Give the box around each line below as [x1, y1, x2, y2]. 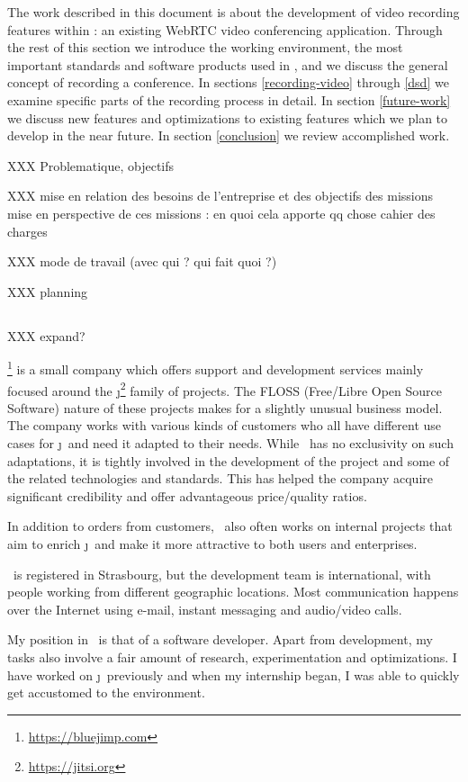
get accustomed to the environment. [7, 683, 205, 702]
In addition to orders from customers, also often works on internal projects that [7, 517, 453, 535]
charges [7, 221, 48, 240]
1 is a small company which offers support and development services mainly [7, 357, 424, 378]
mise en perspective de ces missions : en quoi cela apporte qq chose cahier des [7, 203, 436, 222]
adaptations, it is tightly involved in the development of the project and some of [7, 451, 450, 470]
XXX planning [7, 282, 88, 301]
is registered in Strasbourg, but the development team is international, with [13, 564, 431, 583]
